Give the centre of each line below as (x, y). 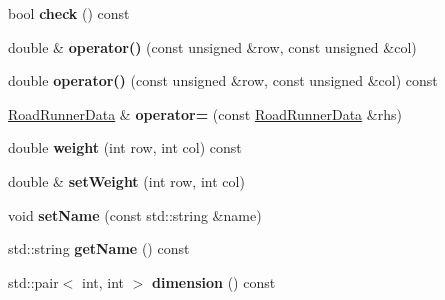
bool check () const (69, 13)
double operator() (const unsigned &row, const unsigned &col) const (223, 80)
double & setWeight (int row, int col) (126, 180)
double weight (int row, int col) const (125, 147)
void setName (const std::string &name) (135, 214)
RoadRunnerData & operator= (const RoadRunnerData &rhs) (205, 113)
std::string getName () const (99, 248)
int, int (103, 281)
